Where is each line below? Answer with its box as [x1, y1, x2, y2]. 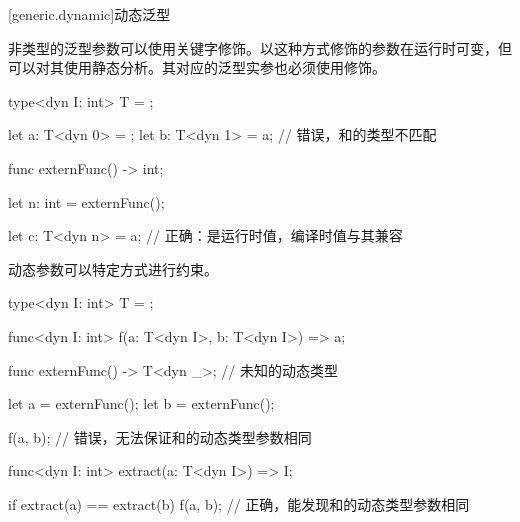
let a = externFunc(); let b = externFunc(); [8, 393, 275, 414]
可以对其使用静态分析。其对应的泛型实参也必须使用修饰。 [8, 57, 386, 78]
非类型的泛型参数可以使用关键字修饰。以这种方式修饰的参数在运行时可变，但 [8, 37, 512, 58]
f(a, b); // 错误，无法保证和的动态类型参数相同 [8, 426, 312, 447]
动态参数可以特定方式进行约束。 [8, 258, 218, 279]
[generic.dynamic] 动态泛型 [8, 4, 171, 24]
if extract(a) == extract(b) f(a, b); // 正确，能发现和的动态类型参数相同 [8, 493, 470, 514]
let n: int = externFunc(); [8, 191, 165, 212]
